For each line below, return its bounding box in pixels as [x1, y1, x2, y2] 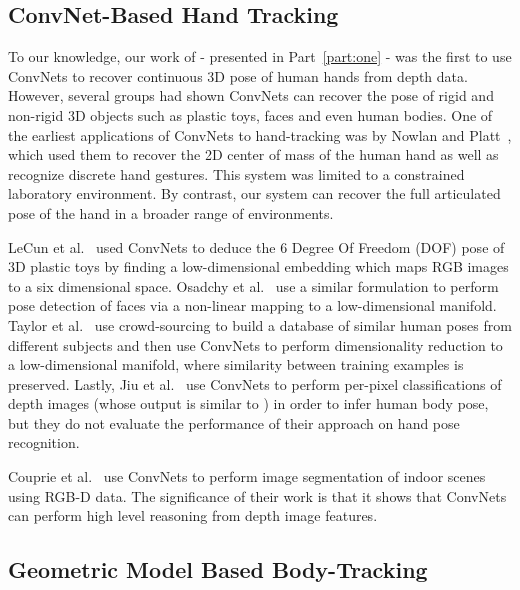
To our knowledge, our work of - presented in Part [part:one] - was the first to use [8, 46, 512, 67]
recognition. [8, 432, 80, 453]
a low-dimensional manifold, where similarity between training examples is [8, 354, 464, 375]
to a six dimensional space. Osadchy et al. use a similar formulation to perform [8, 275, 499, 296]
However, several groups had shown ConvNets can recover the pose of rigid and [8, 85, 494, 106]
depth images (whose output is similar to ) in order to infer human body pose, [8, 393, 489, 414]
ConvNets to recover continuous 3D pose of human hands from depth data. [8, 65, 468, 86]
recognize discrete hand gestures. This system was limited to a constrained [8, 163, 465, 184]
